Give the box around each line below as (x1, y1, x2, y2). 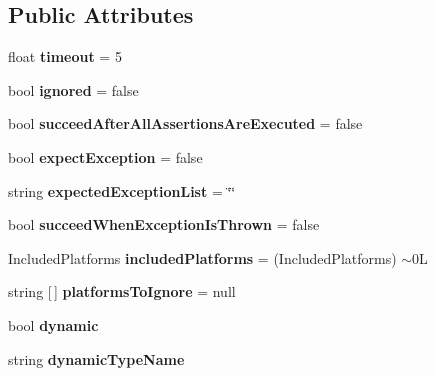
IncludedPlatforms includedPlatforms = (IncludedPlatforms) (8, 247, 397, 268)
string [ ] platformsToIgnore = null (8, 281, 236, 302)
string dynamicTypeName (8, 348, 185, 369)
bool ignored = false (8, 79, 139, 100)
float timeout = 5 (8, 46, 122, 67)
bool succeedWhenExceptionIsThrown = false (8, 214, 320, 235)
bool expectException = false (8, 146, 203, 167)
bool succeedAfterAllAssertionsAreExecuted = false (8, 113, 363, 134)
